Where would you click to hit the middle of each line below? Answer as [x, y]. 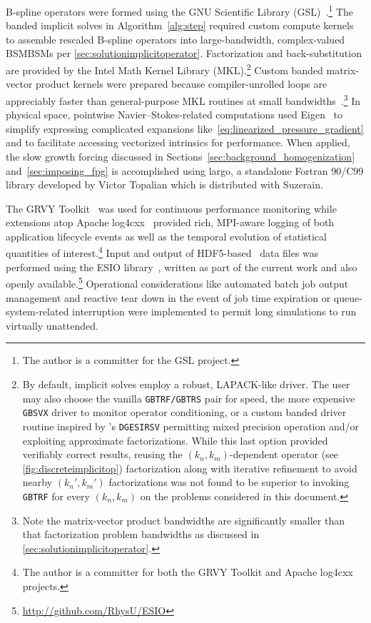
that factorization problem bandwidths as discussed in [141, 534]
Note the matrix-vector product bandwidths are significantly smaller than [183, 520]
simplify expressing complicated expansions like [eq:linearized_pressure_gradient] [185, 128]
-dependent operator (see [284, 454]
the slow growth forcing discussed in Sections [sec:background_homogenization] [181, 156]
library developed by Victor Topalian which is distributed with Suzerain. [164, 184]
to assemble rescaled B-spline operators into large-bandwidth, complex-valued [176, 39]
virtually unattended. [52, 325]
